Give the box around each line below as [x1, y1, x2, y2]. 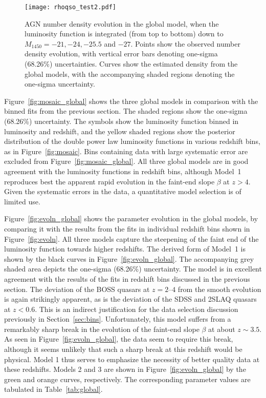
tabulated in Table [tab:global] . [4, 384, 103, 394]
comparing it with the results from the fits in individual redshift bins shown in [4, 223, 250, 234]
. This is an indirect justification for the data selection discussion [35, 303, 238, 314]
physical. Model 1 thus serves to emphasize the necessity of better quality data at [4, 353, 260, 364]
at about [208, 323, 235, 334]
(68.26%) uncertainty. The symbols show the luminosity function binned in [4, 116, 239, 126]
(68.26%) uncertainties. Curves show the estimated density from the [25, 58, 238, 69]
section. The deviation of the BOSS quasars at [4, 283, 150, 294]
